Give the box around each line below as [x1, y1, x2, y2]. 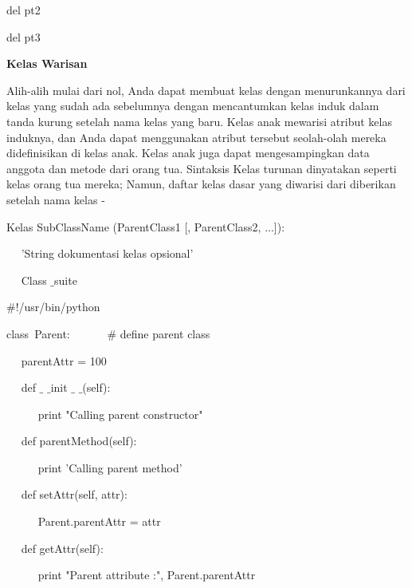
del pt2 [6, 2, 41, 18]
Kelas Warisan [6, 55, 88, 72]
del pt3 [6, 28, 41, 45]
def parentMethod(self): [21, 432, 137, 449]
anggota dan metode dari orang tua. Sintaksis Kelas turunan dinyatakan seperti [6, 160, 397, 176]
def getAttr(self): [21, 539, 104, 556]
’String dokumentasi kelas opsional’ [21, 245, 194, 262]
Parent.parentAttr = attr [37, 513, 161, 530]
